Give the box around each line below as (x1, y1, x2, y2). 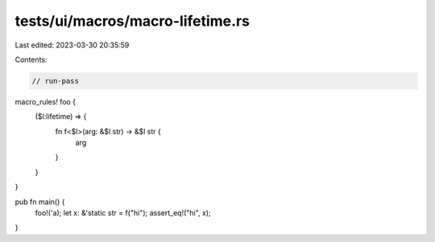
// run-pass (31, 76, 80, 85)
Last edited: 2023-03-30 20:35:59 (14, 40, 130, 50)
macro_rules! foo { (14, 96, 77, 106)
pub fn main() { (14, 197, 65, 207)
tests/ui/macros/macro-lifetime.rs (14, 12, 250, 30)
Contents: (14, 55, 48, 64)
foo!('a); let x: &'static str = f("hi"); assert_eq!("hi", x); (35, 208, 211, 218)
